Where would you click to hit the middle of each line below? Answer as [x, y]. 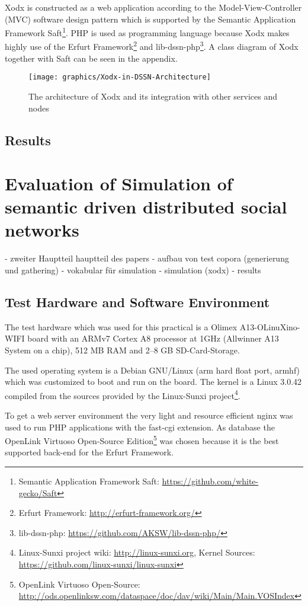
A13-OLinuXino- [270, 326]
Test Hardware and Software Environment [137, 302]
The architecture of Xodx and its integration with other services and [153, 96]
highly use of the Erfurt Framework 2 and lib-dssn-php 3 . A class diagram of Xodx [152, 46]
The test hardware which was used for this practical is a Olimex [121, 326]
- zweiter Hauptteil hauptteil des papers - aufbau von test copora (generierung [147, 258]
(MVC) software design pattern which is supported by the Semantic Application [150, 19]
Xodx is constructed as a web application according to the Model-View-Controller [153, 7]
